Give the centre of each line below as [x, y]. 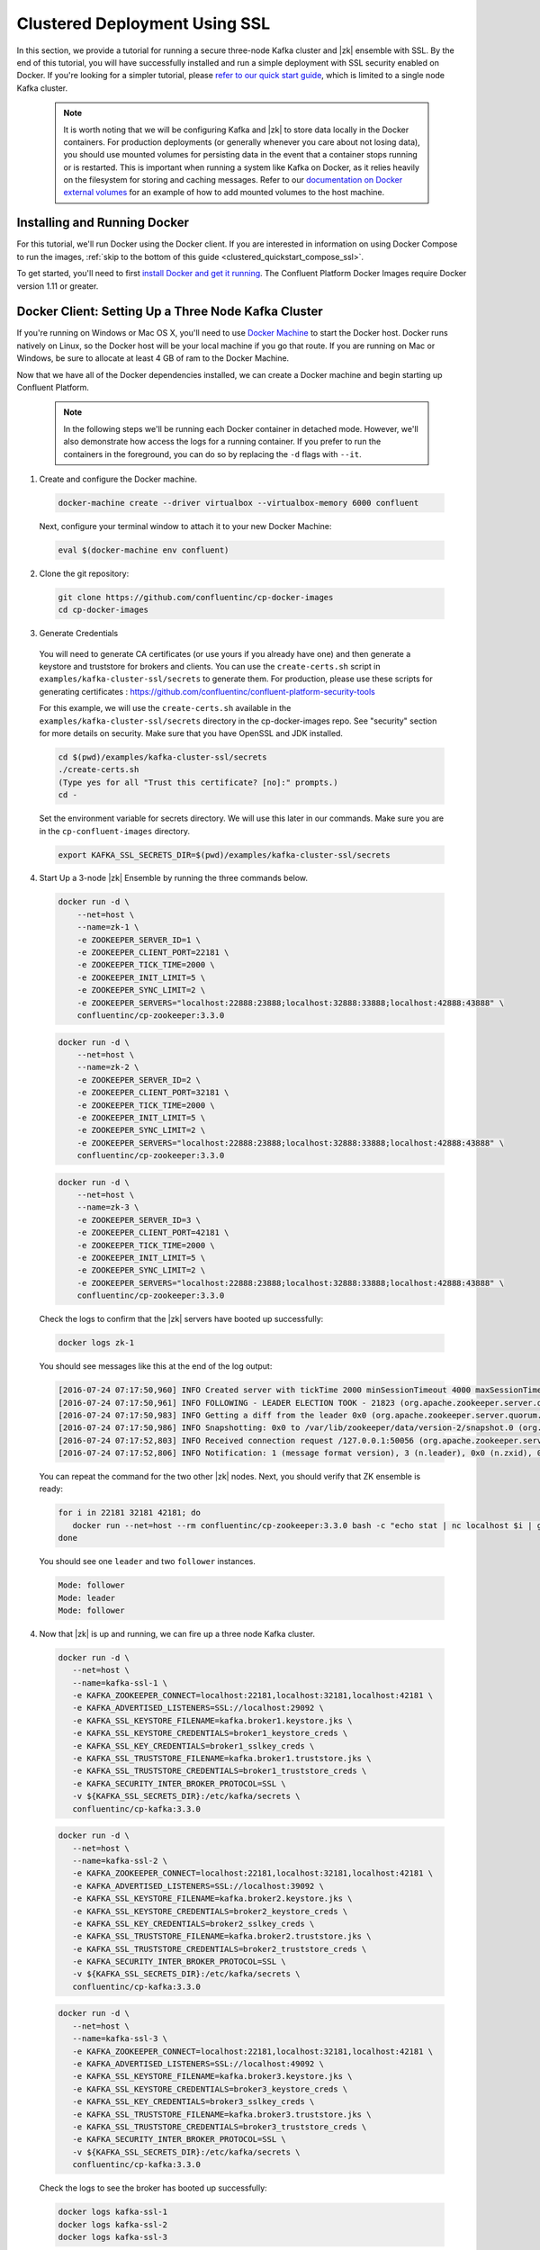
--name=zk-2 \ [108, 1067]
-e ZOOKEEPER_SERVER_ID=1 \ [139, 940]
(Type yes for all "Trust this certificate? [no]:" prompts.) [198, 782]
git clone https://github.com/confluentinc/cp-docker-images [196, 597]
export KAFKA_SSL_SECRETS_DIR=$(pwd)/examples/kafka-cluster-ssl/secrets [224, 855]
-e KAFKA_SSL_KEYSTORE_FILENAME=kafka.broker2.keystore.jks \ [212, 1899]
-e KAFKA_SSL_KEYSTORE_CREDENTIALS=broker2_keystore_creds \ [210, 1911]
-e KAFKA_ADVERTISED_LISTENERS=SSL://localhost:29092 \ [198, 1708]
